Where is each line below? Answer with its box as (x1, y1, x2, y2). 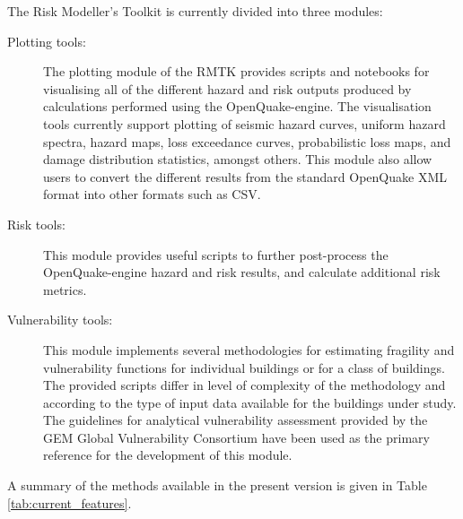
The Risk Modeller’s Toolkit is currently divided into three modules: (7, 2, 383, 20)
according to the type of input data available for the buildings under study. (43, 393, 457, 411)
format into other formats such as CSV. (43, 185, 261, 203)
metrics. (43, 280, 87, 298)
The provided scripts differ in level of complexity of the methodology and (43, 376, 446, 394)
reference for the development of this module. (43, 445, 293, 464)
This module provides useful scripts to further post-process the (43, 245, 389, 264)
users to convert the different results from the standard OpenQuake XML (43, 167, 447, 186)
